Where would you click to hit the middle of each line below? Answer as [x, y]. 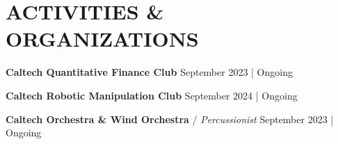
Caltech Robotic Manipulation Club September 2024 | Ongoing [152, 95]
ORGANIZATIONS [102, 39]
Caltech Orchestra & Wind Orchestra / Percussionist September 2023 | [170, 119]
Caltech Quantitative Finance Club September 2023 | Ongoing [149, 72]
